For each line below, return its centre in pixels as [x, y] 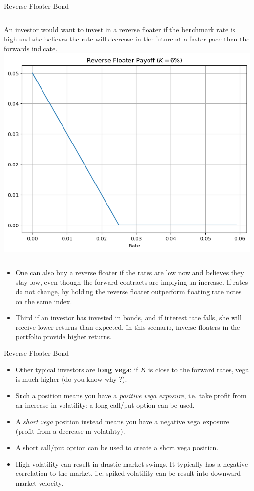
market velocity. [39, 482]
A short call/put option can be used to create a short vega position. [117, 447]
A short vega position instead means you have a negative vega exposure [122, 421]
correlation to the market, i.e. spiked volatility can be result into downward [128, 473]
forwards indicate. [31, 48]
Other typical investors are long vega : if [77, 369]
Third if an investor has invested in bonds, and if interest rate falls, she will [128, 317]
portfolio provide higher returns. [63, 337]
